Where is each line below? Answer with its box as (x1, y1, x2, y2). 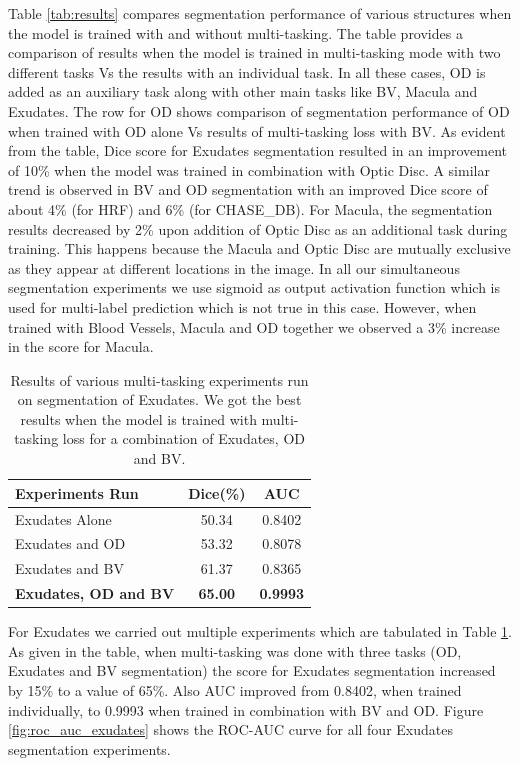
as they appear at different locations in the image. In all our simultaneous (8, 257, 460, 278)
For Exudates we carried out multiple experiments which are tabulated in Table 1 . (8, 621, 512, 642)
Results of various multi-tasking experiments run (10, 369, 309, 390)
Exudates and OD (15, 533, 126, 554)
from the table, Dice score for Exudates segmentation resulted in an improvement (8, 140, 508, 161)
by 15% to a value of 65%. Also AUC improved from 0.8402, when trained (8, 679, 462, 700)
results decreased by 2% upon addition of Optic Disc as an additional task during (8, 218, 508, 239)
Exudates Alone (15, 508, 112, 529)
